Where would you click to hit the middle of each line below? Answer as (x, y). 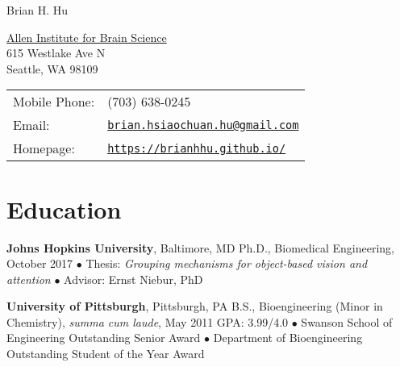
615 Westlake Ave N (56, 53)
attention (29, 279)
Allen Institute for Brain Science (87, 37)
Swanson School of (347, 321)
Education (64, 209)
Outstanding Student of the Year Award (106, 354)
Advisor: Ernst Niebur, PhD (133, 279)
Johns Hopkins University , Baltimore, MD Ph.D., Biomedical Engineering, (200, 247)
